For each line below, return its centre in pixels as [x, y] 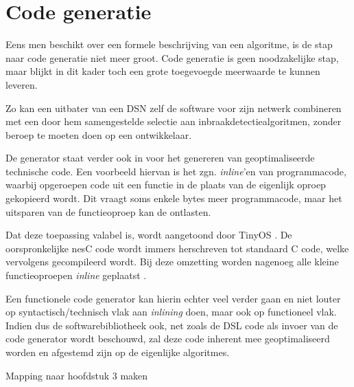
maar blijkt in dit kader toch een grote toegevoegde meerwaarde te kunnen [163, 71]
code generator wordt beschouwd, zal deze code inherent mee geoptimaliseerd [168, 339]
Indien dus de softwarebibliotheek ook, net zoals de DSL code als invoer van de [172, 325]
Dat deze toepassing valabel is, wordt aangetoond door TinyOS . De [149, 235]
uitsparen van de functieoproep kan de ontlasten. [108, 211]
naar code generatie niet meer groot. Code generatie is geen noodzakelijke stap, [172, 57]
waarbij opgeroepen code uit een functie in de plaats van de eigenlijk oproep [166, 185]
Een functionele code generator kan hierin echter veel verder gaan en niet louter [173, 298]
